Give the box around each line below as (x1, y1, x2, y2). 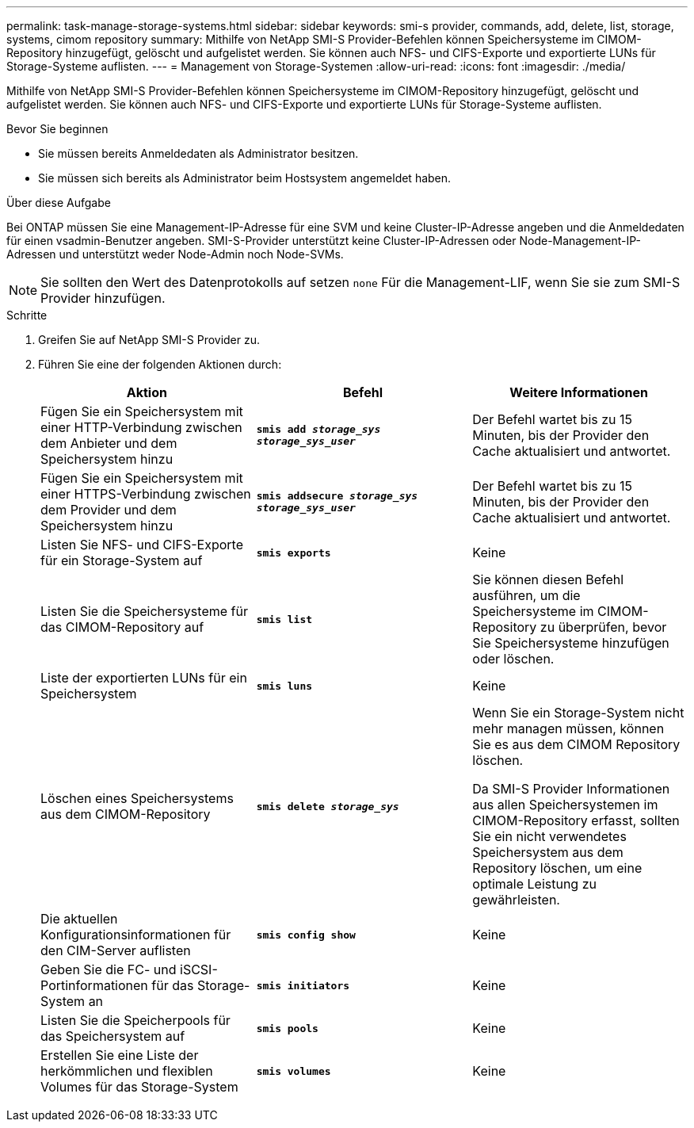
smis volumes (256, 1065, 331, 1077)
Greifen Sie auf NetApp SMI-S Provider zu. (38, 333, 261, 346)
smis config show (256, 928, 356, 941)
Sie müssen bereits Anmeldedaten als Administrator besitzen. (38, 147, 359, 160)
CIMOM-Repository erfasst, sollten (472, 813, 680, 828)
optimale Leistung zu (472, 876, 597, 892)
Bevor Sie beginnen (6, 122, 109, 136)
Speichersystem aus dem (472, 844, 623, 860)
